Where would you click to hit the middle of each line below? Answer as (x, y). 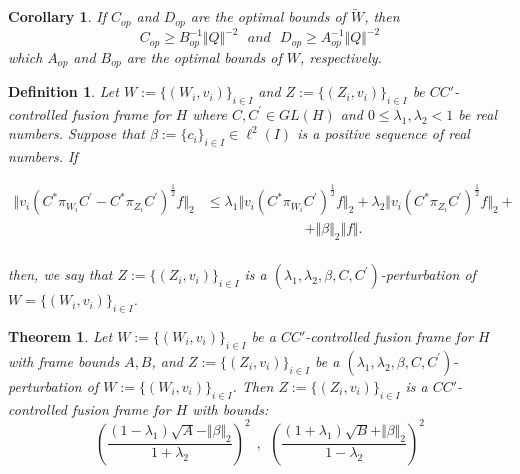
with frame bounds (64, 360)
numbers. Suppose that (76, 133)
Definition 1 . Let (63, 91)
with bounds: (230, 408)
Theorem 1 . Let (60, 335)
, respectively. (341, 56)
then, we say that (60, 274)
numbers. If (43, 156)
